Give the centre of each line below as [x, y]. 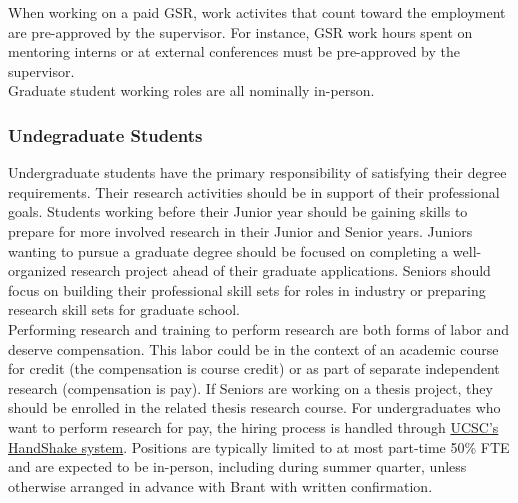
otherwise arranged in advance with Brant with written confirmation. [220, 485]
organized [37, 270]
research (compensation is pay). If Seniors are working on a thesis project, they [250, 387]
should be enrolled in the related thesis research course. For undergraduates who [254, 407]
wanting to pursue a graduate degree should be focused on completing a [228, 250]
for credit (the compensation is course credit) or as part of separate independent [254, 368]
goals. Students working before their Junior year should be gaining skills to [238, 211]
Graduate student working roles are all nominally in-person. [191, 90]
